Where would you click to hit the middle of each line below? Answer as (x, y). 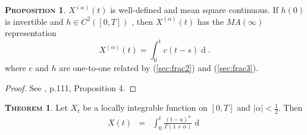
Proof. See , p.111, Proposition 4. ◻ (71, 87)
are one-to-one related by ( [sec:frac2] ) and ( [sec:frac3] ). (159, 68)
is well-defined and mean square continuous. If (194, 9)
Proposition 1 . (35, 9)
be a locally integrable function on (145, 107)
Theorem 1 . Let (36, 107)
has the (211, 21)
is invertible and (34, 21)
